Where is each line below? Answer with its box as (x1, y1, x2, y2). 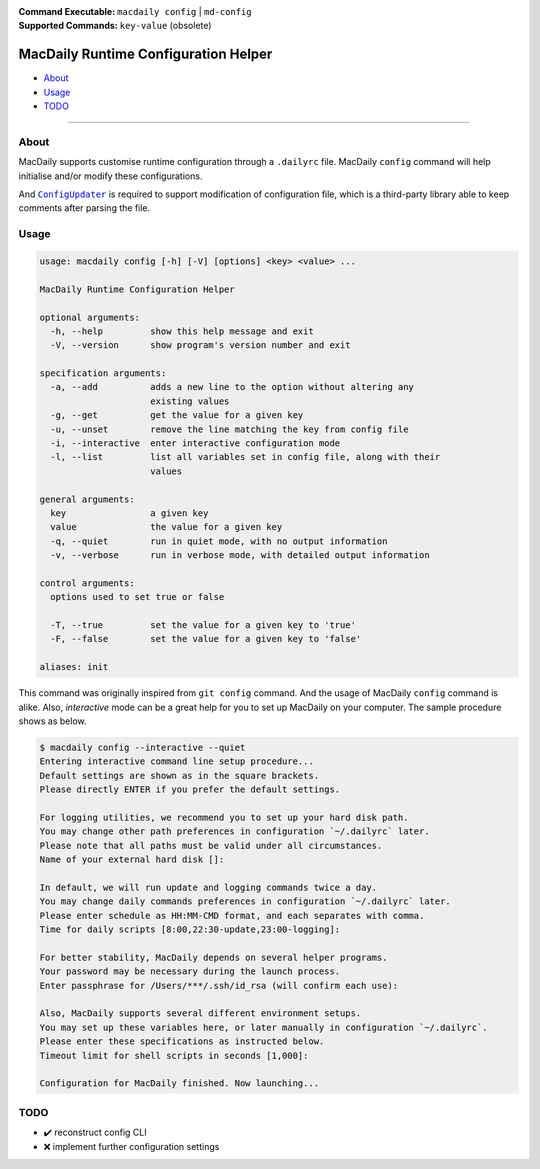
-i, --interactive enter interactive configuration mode (50, 438, 341, 449)
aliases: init (39, 661, 109, 673)
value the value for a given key (50, 521, 283, 533)
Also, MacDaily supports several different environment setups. (39, 1008, 362, 1019)
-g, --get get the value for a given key (50, 410, 304, 421)
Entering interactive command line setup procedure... (39, 756, 314, 767)
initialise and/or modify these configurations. (18, 170, 203, 182)
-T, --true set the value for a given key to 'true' (50, 620, 357, 631)
